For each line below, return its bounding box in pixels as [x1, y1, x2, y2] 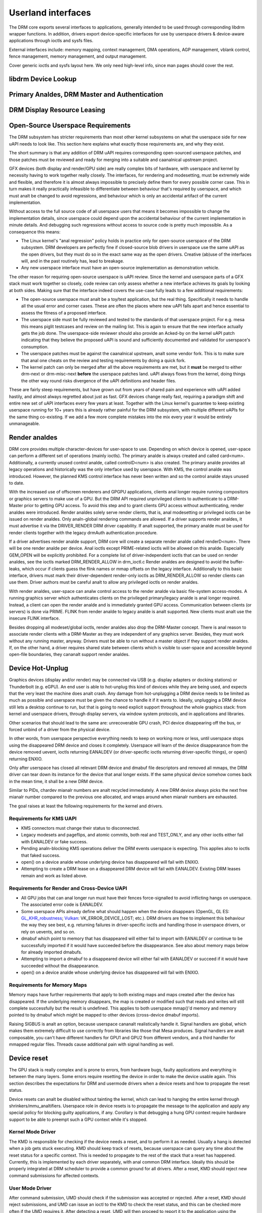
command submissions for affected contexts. [9, 1172, 99, 1179]
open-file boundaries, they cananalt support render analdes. [9, 652, 130, 657]
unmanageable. [9, 421, 40, 426]
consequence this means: [9, 229, 61, 235]
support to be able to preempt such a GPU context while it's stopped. [9, 1116, 147, 1122]
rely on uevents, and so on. [21, 929, 76, 934]
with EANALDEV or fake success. [21, 838, 88, 844]
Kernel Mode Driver [9, 1129, 56, 1135]
